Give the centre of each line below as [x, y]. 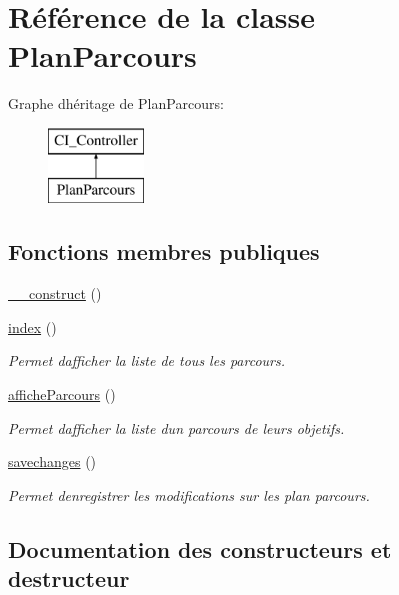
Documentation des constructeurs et [200, 548]
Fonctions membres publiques [164, 251]
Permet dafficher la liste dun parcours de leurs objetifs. [176, 427]
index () [32, 326]
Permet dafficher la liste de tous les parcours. [147, 360]
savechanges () [52, 461]
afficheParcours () [62, 394]
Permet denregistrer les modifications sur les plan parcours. [189, 494]
